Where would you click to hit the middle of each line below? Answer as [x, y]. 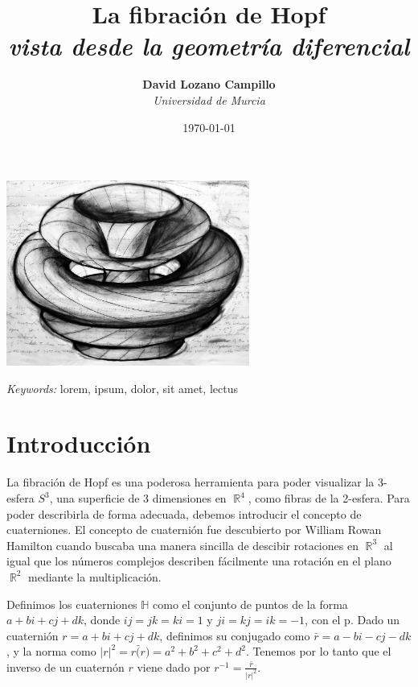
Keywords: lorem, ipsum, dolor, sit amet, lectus [122, 388]
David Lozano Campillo [209, 84]
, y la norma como [51, 651]
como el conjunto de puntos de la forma [250, 604]
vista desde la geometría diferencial [209, 46]
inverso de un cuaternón [66, 666]
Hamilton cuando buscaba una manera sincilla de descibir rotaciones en [182, 545]
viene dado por [174, 666]
